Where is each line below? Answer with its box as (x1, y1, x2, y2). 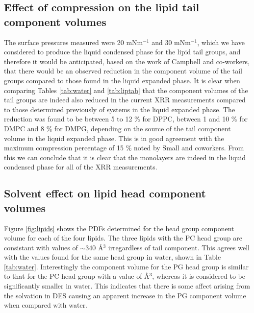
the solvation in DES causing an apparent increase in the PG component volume (4, 290, 246, 300)
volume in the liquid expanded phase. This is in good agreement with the (4, 133, 224, 143)
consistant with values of (4, 242, 78, 252)
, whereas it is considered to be (152, 271, 245, 281)
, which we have (197, 37, 245, 47)
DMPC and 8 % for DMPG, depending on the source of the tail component (4, 123, 231, 133)
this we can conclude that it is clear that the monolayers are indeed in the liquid (4, 152, 246, 162)
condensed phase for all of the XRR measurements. (4, 162, 157, 172)
